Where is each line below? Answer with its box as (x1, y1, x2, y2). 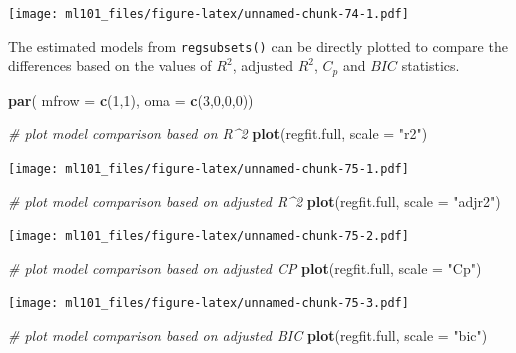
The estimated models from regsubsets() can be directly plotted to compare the (8, 35, 508, 56)
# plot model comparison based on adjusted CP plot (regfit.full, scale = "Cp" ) (8, 257, 482, 278)
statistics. (401, 55, 460, 76)
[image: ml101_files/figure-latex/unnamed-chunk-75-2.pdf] (8, 229, 409, 244)
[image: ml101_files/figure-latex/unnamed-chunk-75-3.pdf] (8, 296, 409, 311)
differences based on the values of (8, 55, 212, 76)
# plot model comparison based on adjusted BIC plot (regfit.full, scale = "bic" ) (8, 325, 488, 346)
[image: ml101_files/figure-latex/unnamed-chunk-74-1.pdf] (8, 7, 409, 21)
